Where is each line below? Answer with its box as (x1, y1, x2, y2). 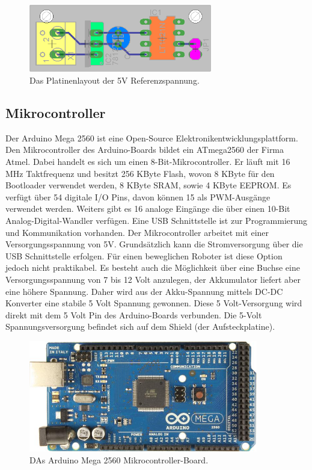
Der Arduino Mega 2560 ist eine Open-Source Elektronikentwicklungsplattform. (5, 131, 298, 144)
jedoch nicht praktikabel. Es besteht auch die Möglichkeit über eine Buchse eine (5, 261, 300, 274)
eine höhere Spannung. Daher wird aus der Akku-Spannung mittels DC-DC (5, 285, 283, 297)
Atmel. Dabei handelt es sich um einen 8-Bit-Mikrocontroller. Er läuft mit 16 (5, 155, 290, 167)
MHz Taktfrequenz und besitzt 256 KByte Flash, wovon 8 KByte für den (5, 167, 275, 179)
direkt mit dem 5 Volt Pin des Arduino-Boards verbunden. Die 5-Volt (5, 308, 262, 321)
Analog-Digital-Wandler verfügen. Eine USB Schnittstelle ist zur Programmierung (5, 214, 308, 226)
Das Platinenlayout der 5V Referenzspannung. (29, 73, 200, 86)
